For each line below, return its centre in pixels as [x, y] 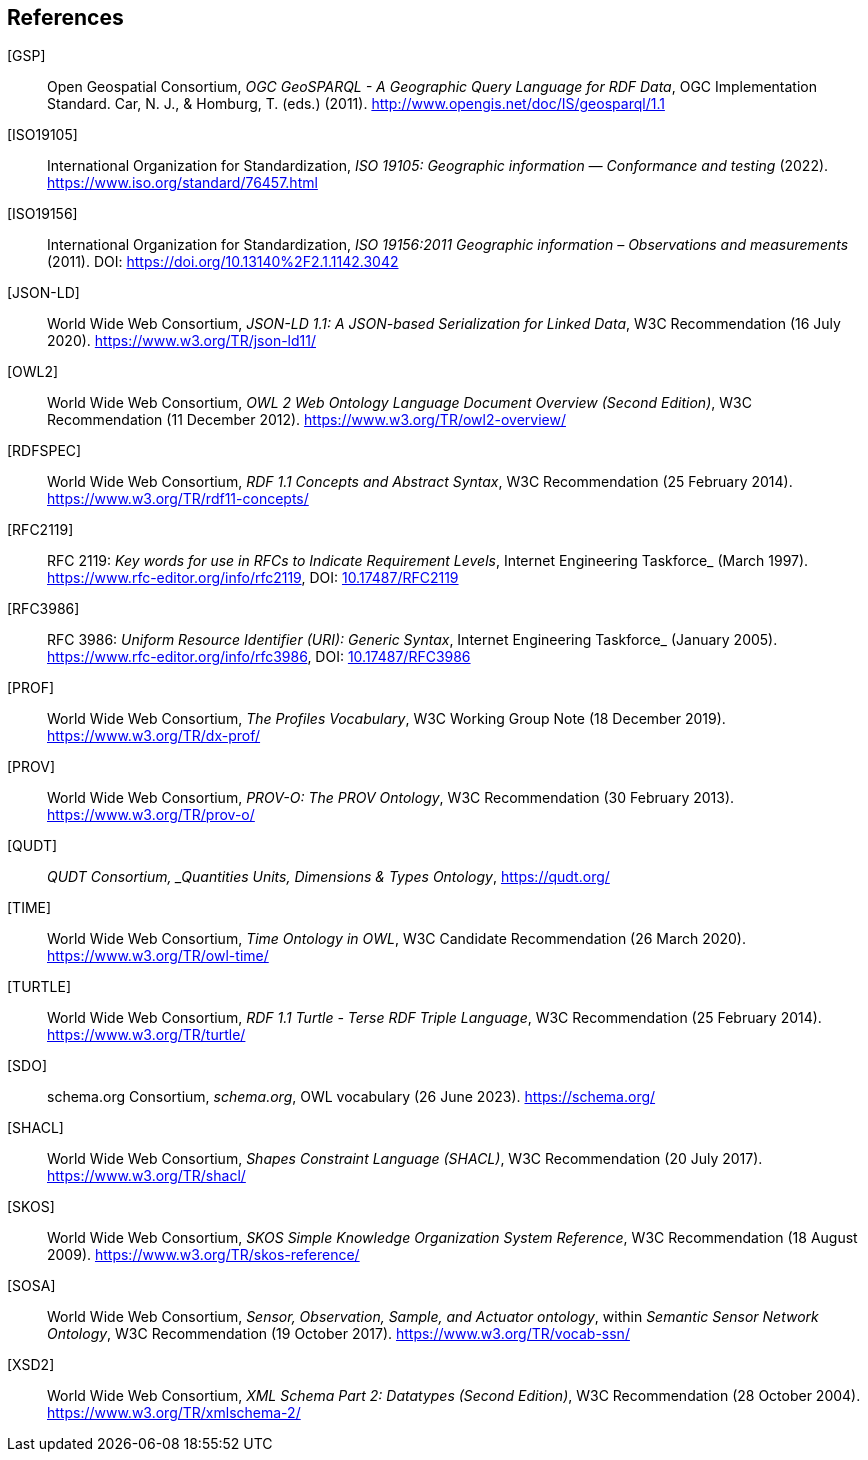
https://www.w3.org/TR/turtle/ [146, 1035]
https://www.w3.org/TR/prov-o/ [151, 815]
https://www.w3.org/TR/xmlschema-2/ [174, 1413]
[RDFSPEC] [44, 451]
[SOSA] [31, 1286]
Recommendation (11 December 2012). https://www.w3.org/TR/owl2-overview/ [306, 420]
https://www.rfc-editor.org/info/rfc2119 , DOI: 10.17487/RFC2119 [253, 578]
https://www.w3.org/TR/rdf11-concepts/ [178, 499]
